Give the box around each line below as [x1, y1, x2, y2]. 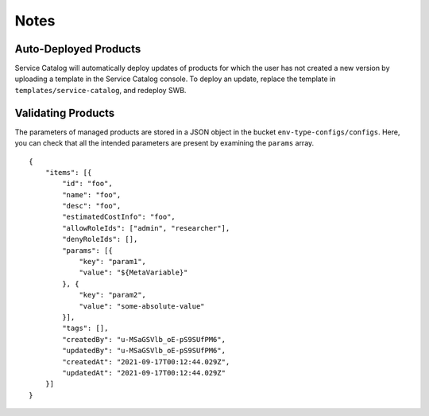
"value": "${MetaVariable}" [79, 268, 188, 278]
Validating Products [14, 106, 115, 119]
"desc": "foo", [62, 201, 122, 211]
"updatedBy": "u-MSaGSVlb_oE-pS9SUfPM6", [62, 346, 226, 356]
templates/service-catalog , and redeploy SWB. [14, 85, 187, 95]
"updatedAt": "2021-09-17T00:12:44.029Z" [62, 368, 226, 377]
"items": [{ [44, 168, 92, 177]
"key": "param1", [79, 257, 147, 266]
